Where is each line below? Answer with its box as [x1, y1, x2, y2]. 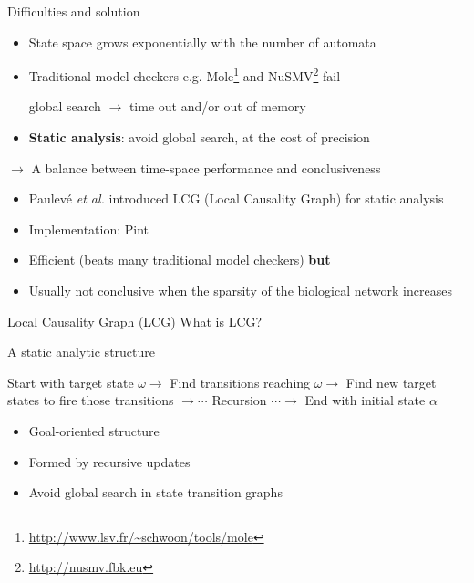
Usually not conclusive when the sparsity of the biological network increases [28, 281, 452, 299]
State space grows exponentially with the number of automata [28, 32, 376, 51]
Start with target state [7, 372, 134, 391]
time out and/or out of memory [129, 97, 306, 116]
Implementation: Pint [28, 219, 149, 238]
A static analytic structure [7, 342, 156, 361]
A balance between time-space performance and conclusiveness [31, 158, 381, 177]
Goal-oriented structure [28, 421, 160, 440]
